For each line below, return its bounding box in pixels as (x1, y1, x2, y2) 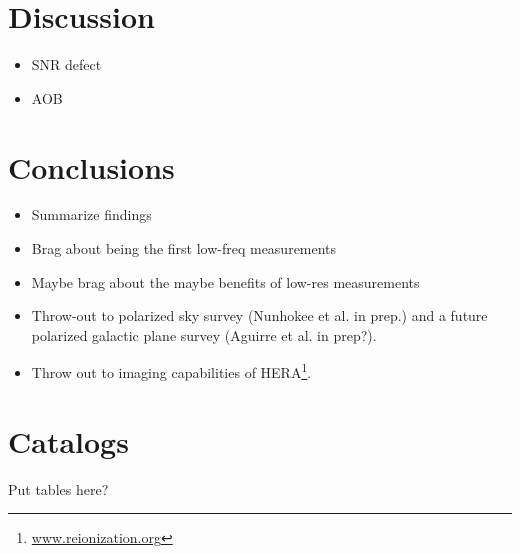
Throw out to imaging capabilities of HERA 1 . (31, 359, 312, 383)
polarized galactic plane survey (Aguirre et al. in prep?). (31, 324, 377, 345)
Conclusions (8, 146, 175, 187)
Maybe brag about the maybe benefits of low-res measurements (31, 271, 420, 292)
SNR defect (31, 54, 102, 75)
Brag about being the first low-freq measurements (31, 238, 337, 259)
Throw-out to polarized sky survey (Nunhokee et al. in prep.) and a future (31, 305, 488, 326)
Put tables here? (8, 478, 109, 499)
